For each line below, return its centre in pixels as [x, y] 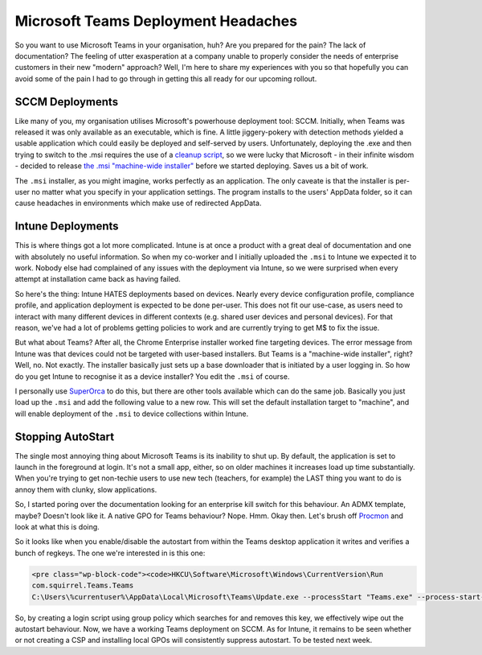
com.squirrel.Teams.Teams [83, 586]
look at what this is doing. [57, 526]
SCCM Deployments [67, 102]
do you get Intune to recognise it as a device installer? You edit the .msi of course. [152, 376]
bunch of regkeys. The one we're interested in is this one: [110, 553]
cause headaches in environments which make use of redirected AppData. [138, 203]
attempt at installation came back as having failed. [98, 279]
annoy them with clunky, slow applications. [86, 489]
